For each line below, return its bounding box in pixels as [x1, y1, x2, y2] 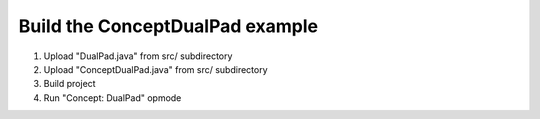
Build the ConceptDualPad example [18, 15, 319, 37]
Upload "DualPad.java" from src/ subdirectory [43, 50, 233, 62]
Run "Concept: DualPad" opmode [43, 91, 182, 104]
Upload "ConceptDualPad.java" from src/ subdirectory [43, 63, 269, 75]
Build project [43, 78, 96, 90]
